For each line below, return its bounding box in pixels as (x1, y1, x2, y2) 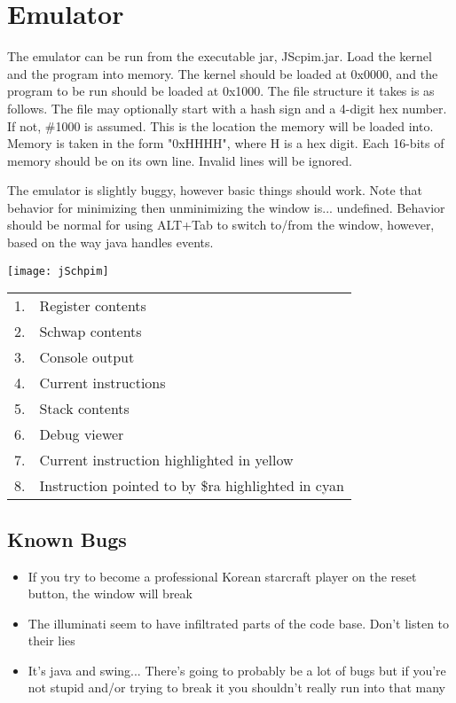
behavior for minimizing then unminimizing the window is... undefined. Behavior (7, 198, 445, 216)
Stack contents (39, 398, 130, 419)
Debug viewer (39, 424, 124, 445)
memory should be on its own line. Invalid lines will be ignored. (7, 151, 352, 169)
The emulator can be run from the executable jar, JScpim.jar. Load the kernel (7, 47, 432, 66)
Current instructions (39, 372, 166, 394)
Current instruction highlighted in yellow (39, 449, 294, 471)
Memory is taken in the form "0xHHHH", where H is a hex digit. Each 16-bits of (7, 134, 444, 152)
